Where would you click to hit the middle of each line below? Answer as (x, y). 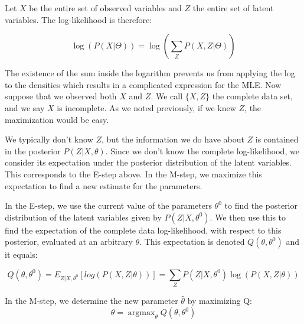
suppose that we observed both (61, 96)
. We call (167, 96)
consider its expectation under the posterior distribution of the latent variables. (148, 162)
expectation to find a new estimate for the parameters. (104, 185)
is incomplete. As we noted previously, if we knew (146, 107)
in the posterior (33, 150)
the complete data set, (252, 96)
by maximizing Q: (220, 301)
